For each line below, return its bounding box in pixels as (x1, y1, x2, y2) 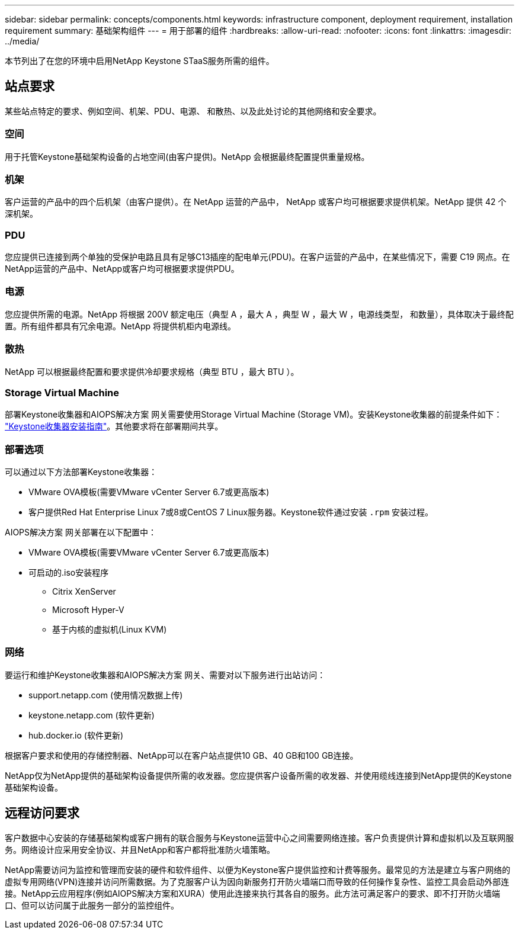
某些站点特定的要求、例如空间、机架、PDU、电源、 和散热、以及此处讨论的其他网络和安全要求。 (5, 105, 382, 116)
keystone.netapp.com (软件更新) (28, 710, 155, 720)
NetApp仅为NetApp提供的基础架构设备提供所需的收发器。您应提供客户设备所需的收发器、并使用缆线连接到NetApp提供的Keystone (5, 770, 512, 781)
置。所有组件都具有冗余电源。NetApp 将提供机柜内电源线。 (5, 320, 236, 331)
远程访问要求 (5, 805, 79, 821)
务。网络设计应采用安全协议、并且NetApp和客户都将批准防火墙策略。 (5, 844, 275, 855)
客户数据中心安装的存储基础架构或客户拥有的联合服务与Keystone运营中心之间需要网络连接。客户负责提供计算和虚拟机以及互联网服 (5, 832, 514, 843)
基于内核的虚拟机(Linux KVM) (52, 624, 167, 635)
